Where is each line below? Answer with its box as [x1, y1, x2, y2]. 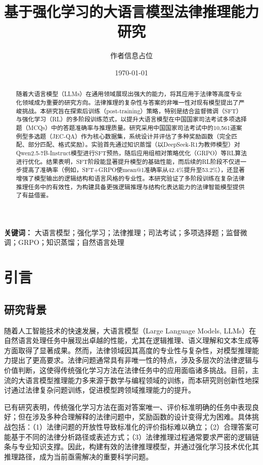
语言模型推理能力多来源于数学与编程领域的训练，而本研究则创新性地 [25, 374, 252, 385]
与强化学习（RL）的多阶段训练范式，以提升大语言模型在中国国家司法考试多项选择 [16, 115, 247, 123]
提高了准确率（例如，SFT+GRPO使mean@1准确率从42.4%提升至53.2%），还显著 [22, 165, 245, 174]
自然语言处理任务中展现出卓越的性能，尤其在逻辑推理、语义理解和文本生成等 [4, 335, 259, 346]
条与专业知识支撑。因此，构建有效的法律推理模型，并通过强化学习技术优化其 [4, 441, 259, 452]
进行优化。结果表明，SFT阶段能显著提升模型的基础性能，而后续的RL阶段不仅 [16, 157, 235, 165]
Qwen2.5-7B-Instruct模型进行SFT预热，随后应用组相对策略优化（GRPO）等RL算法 [16, 148, 247, 157]
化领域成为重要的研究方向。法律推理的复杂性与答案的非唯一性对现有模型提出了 [16, 98, 239, 106]
